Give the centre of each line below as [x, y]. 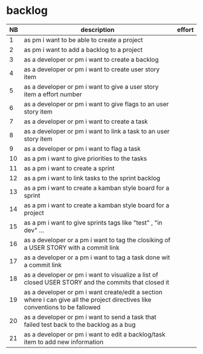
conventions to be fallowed [62, 307]
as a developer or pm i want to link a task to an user [97, 131]
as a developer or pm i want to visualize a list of [91, 274]
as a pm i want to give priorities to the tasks [85, 158]
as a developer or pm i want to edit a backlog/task [95, 334]
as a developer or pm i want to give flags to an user [96, 104]
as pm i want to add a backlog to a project [83, 50]
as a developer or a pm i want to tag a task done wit [97, 257]
